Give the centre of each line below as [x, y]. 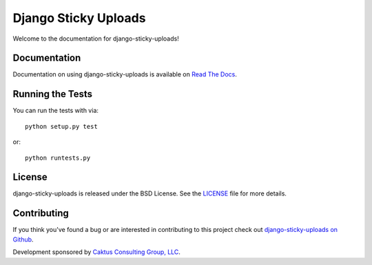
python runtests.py [58, 158]
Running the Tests [53, 94]
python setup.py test [61, 126]
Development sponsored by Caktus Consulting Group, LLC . [96, 252]
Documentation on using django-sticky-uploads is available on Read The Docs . [125, 74]
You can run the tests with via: [56, 111]
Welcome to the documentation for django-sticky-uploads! [96, 39]
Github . [23, 239]
